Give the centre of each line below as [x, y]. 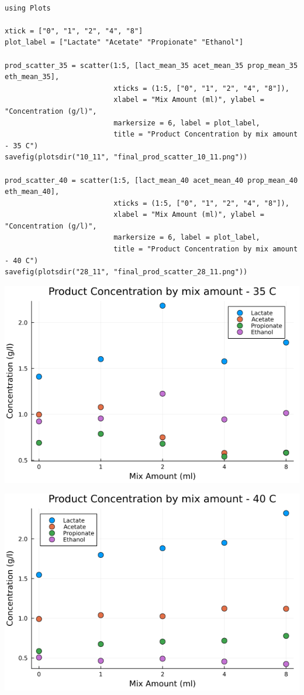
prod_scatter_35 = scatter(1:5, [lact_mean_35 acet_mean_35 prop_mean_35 [151, 65]
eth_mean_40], [32, 192]
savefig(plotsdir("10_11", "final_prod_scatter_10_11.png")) [126, 157]
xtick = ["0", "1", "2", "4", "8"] [74, 31]
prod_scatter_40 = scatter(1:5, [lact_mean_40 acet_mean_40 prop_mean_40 [151, 180]
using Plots [28, 8]
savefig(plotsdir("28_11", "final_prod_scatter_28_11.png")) [126, 272]
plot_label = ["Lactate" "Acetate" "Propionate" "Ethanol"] [124, 42]
